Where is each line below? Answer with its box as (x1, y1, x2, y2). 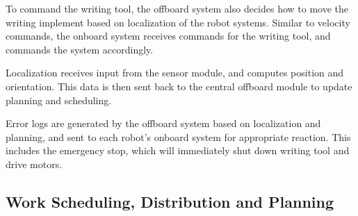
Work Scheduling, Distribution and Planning (6, 190, 334, 212)
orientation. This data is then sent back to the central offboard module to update (6, 78, 352, 93)
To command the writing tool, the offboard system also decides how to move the (6, 1, 349, 15)
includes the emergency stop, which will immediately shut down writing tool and (6, 143, 350, 158)
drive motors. (6, 156, 63, 171)
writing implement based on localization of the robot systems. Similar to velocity (6, 15, 350, 29)
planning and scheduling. (6, 92, 112, 107)
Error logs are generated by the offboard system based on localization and (6, 116, 321, 131)
